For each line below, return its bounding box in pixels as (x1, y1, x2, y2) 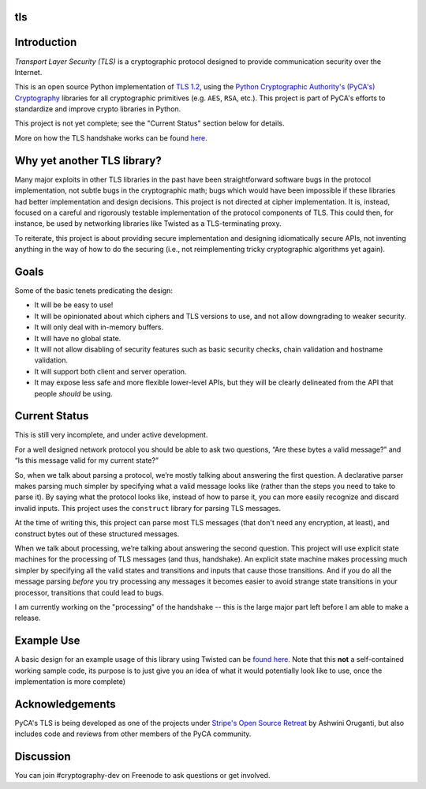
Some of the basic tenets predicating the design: (14, 286, 174, 295)
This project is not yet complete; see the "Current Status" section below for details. (14, 118, 285, 128)
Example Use (14, 634, 80, 648)
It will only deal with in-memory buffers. (34, 322, 164, 332)
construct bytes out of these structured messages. (14, 529, 180, 539)
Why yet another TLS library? (14, 154, 162, 167)
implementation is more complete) (14, 677, 126, 686)
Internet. (14, 67, 43, 77)
